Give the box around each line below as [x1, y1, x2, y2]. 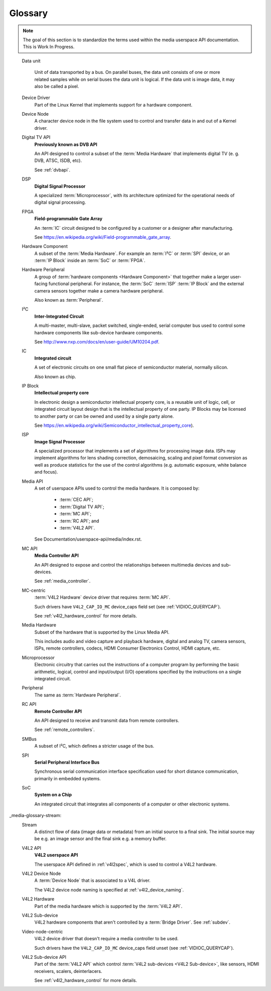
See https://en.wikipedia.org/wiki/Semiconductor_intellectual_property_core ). [34, 422, 194, 428]
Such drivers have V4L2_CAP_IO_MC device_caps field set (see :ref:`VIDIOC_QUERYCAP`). [34, 603, 221, 609]
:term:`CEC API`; [59, 497, 93, 503]
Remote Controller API [34, 708, 82, 714]
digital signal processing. [34, 199, 86, 206]
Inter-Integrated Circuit [34, 313, 84, 319]
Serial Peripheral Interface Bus [34, 759, 100, 765]
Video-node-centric [22, 928, 63, 935]
